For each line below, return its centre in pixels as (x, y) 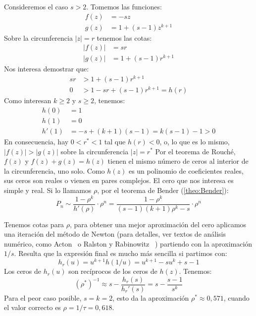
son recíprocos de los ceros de (113, 271)
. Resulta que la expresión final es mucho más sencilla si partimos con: (121, 253)
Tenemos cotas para (34, 224)
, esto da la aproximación (151, 297)
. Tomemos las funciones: (124, 6)
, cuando (236, 297)
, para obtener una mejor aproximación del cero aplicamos (158, 224)
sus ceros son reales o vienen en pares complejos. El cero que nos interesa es (119, 180)
